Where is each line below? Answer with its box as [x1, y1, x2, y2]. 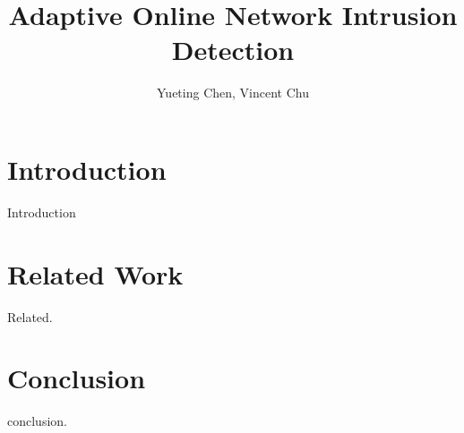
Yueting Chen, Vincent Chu [157, 83, 309, 102]
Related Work [7, 255, 184, 292]
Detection [171, 31, 295, 68]
